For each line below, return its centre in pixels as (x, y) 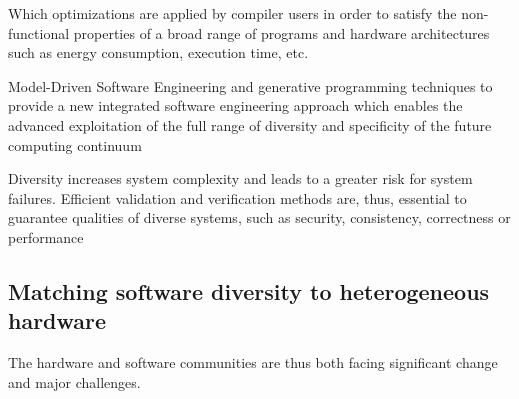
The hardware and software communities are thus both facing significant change (253, 362)
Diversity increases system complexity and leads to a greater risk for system (240, 178)
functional (39, 32)
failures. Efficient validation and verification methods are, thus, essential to (237, 197)
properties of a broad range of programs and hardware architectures (281, 32)
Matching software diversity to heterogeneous (249, 290)
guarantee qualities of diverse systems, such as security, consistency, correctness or (259, 217)
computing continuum (75, 144)
